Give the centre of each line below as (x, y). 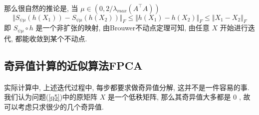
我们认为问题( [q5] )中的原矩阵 (51, 97)
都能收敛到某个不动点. (51, 38)
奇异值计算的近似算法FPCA (73, 65)
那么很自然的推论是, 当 (41, 8)
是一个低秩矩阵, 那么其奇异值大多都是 (169, 97)
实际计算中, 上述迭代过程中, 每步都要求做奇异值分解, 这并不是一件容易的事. (127, 87)
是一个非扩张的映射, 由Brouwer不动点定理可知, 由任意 (123, 28)
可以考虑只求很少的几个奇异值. (54, 107)
